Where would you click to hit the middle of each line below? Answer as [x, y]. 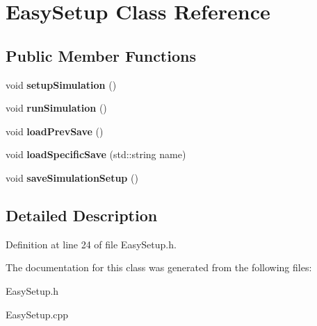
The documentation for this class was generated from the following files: [159, 267]
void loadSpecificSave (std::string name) [96, 154]
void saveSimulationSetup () [72, 177]
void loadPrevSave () [55, 131]
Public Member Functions [101, 55]
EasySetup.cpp [37, 314]
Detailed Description [82, 215]
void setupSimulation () [61, 84]
